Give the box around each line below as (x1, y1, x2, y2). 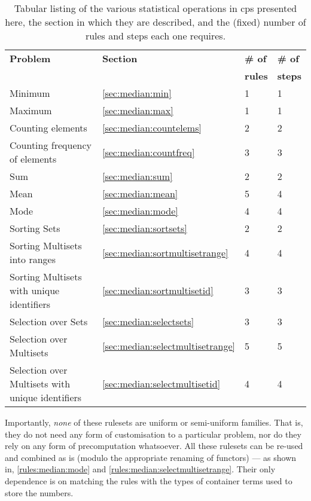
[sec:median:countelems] (102, 121, 202, 135)
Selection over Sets (10, 314, 88, 328)
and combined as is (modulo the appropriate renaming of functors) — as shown (5, 451, 297, 463)
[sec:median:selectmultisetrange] (102, 338, 236, 353)
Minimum (10, 86, 50, 100)
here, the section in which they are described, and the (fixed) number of (5, 15, 306, 29)
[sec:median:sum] (102, 169, 173, 183)
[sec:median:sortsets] (102, 221, 187, 235)
